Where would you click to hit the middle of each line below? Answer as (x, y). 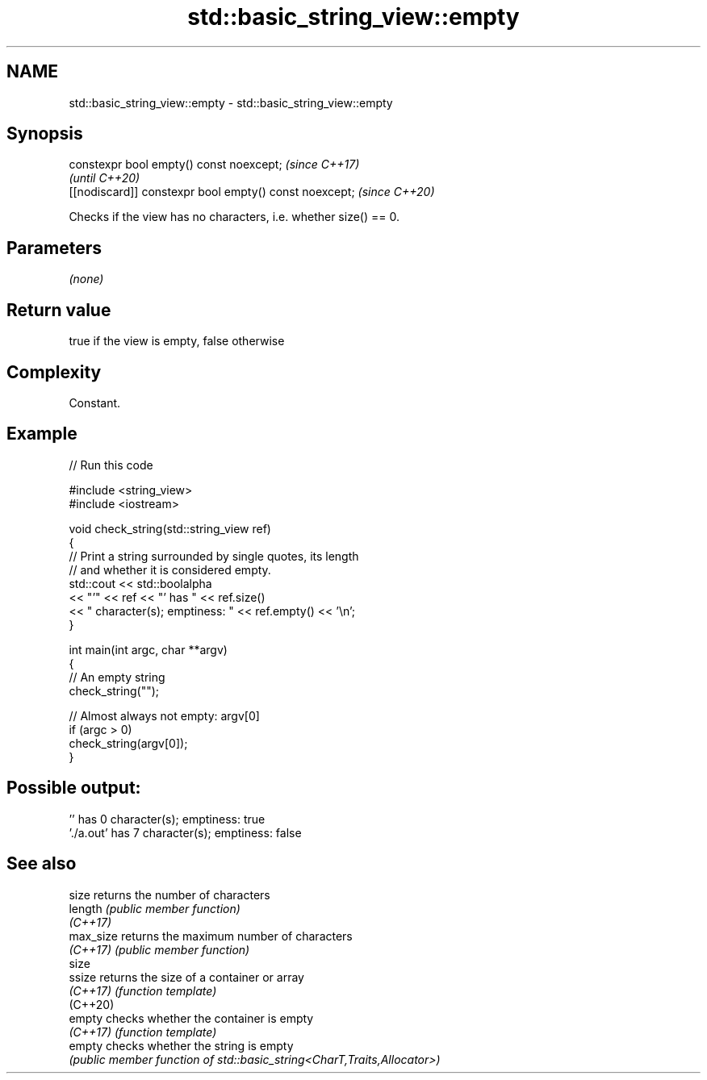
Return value (59, 310)
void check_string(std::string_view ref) (170, 528)
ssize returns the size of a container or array (186, 977)
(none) (86, 279)
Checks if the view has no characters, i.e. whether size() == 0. (234, 217)
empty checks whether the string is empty (181, 1045)
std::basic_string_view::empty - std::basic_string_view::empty (231, 102)
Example (42, 434)
